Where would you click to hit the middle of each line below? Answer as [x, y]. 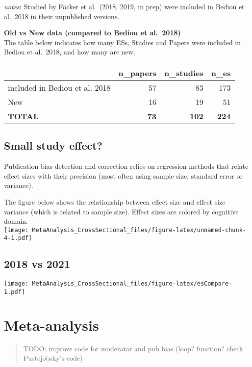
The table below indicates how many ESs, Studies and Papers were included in [122, 42]
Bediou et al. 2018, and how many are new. [70, 52]
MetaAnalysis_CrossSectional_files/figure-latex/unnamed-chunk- [139, 230]
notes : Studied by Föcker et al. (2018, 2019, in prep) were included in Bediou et [124, 6]
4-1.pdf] [18, 238]
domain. [16, 221]
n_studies [184, 73]
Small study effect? [53, 145]
